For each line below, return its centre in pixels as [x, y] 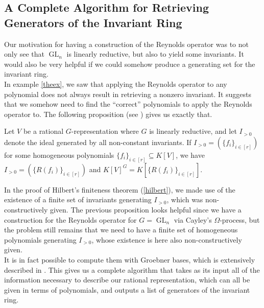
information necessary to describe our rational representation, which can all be [127, 280]
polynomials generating [40, 239]
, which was [185, 199]
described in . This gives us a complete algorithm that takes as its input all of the [132, 269]
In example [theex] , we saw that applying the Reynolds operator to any [116, 84]
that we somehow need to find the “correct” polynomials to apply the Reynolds [128, 104]
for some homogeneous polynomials [59, 155]
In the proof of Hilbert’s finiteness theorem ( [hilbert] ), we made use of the [120, 189]
